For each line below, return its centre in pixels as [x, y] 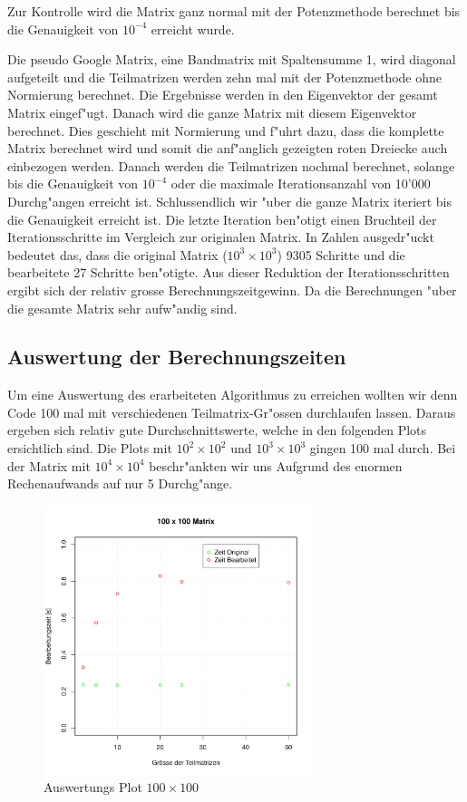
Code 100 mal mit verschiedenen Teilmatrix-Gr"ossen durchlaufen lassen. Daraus [232, 412]
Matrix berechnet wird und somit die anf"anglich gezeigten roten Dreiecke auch [228, 148]
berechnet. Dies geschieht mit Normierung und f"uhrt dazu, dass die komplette [226, 130]
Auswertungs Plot [93, 787]
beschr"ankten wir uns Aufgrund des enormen [276, 465]
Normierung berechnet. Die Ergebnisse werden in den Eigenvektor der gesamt [223, 95]
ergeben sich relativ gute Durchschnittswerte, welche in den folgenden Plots [217, 430]
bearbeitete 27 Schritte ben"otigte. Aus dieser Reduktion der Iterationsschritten [229, 272]
